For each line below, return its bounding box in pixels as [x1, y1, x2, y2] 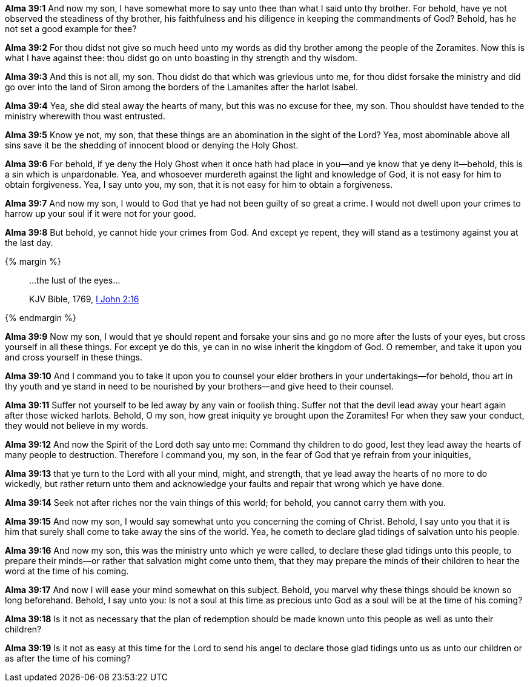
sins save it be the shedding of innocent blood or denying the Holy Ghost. [5, 140, 299, 150]
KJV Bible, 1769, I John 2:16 [29, 294, 139, 304]
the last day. [5, 237, 53, 248]
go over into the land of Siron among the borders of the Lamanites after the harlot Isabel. [5, 82, 358, 92]
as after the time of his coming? [5, 653, 131, 663]
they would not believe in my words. [5, 420, 148, 431]
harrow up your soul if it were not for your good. [5, 208, 196, 219]
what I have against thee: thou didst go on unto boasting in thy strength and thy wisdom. [5, 53, 357, 63]
